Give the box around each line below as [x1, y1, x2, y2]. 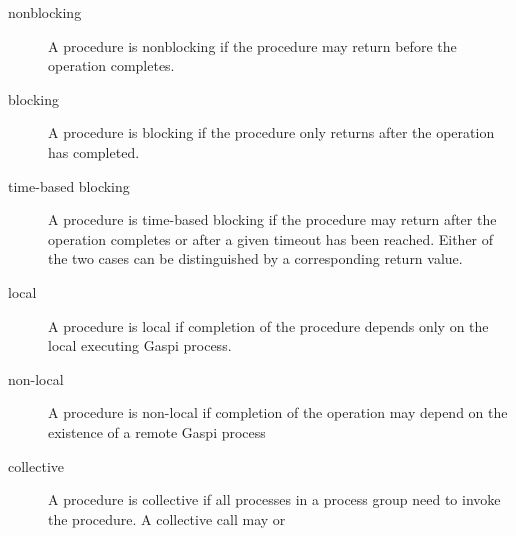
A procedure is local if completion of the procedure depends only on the [48, 315, 489, 336]
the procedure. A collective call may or [48, 508, 286, 529]
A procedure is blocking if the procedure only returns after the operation [48, 122, 495, 143]
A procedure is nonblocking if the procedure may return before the [48, 35, 457, 56]
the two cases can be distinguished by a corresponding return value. [48, 248, 463, 269]
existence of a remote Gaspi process [48, 421, 266, 442]
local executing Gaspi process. [48, 335, 232, 356]
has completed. [48, 141, 140, 162]
